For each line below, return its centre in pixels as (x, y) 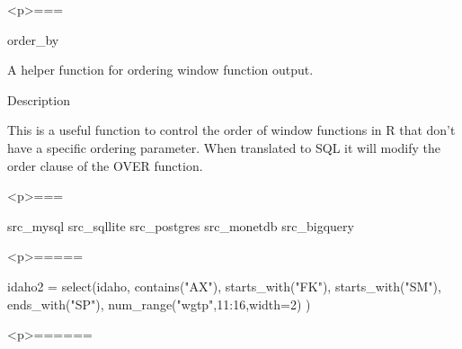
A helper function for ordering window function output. (160, 70)
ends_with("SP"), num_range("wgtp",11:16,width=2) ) (159, 304)
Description (39, 99)
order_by (33, 39)
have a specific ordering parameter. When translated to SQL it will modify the (224, 147)
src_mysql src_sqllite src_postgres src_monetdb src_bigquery (181, 225)
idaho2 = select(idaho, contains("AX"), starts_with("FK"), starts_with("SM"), (224, 286)
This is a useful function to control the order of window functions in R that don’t (231, 130)
